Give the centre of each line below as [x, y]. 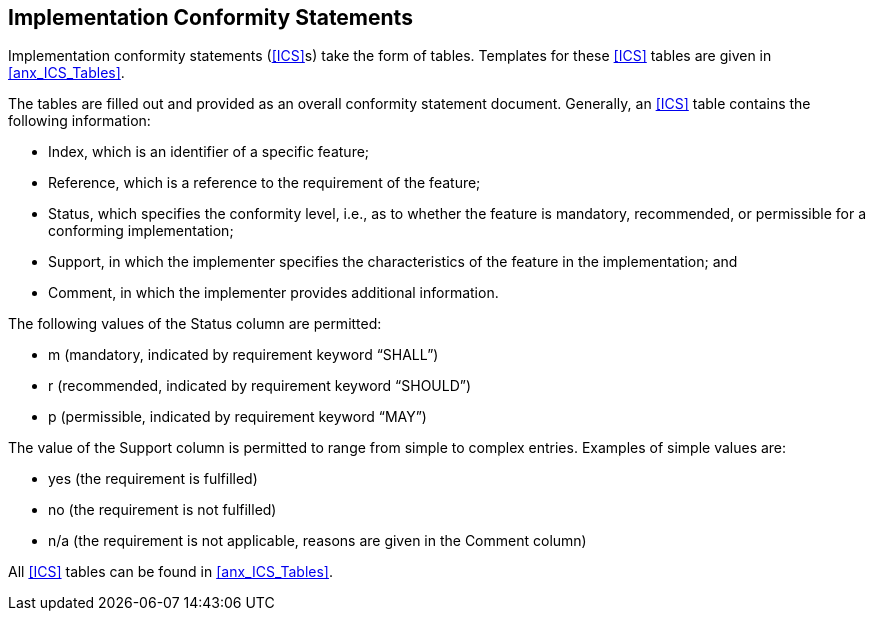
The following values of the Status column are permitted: [195, 324]
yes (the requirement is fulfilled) [153, 479]
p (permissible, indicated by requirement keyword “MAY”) [237, 417]
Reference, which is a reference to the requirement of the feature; [264, 183]
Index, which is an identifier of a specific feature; [209, 152]
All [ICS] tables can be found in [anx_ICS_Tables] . [171, 572]
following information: [79, 121]
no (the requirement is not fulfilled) [162, 510]
